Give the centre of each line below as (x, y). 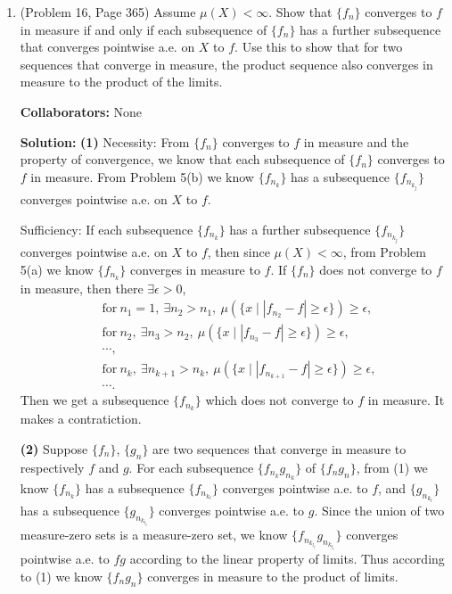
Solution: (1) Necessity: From (105, 141)
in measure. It (406, 400)
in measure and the (356, 141)
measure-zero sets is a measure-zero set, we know (154, 535)
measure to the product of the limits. (121, 82)
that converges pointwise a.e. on (107, 47)
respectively (52, 467)
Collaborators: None (81, 111)
